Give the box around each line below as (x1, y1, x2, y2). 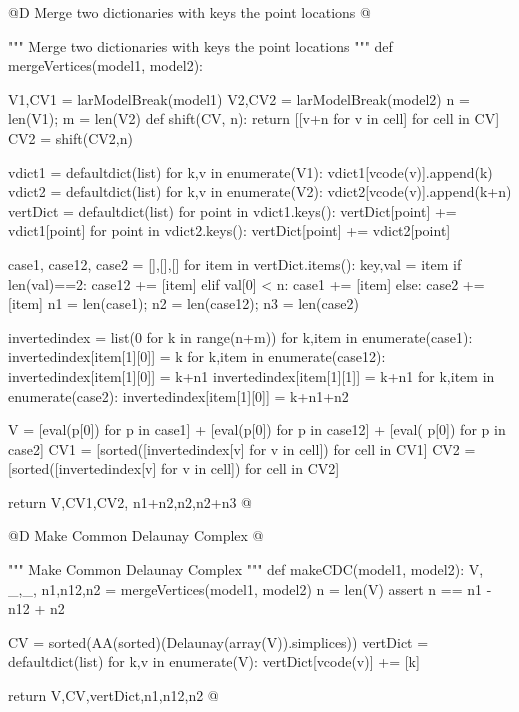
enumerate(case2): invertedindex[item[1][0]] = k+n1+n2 (8, 385, 349, 406)
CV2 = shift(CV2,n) (8, 127, 133, 148)
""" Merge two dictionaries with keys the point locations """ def (8, 35, 393, 56)
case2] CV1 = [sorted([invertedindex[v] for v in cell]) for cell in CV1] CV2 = (8, 438, 476, 459)
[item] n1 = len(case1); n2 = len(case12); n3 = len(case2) (8, 293, 359, 314)
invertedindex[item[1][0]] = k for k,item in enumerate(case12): (8, 346, 386, 367)
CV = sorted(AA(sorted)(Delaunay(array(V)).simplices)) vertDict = (8, 631, 429, 652)
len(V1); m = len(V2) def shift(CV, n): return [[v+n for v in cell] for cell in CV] (8, 108, 500, 129)
